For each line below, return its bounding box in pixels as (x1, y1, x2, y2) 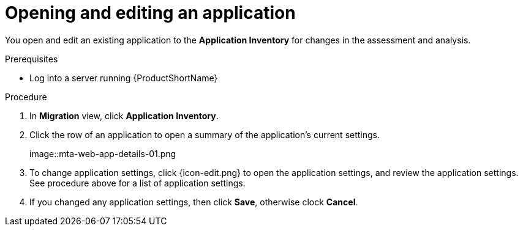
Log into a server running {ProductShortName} (29, 72, 218, 83)
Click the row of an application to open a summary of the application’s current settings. (29, 129, 380, 140)
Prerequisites (5, 53, 58, 64)
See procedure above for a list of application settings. (29, 177, 246, 188)
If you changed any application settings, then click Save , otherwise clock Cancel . (29, 196, 358, 207)
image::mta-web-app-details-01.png (29, 148, 176, 159)
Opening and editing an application (5, 2, 296, 23)
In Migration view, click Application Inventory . (29, 110, 219, 121)
